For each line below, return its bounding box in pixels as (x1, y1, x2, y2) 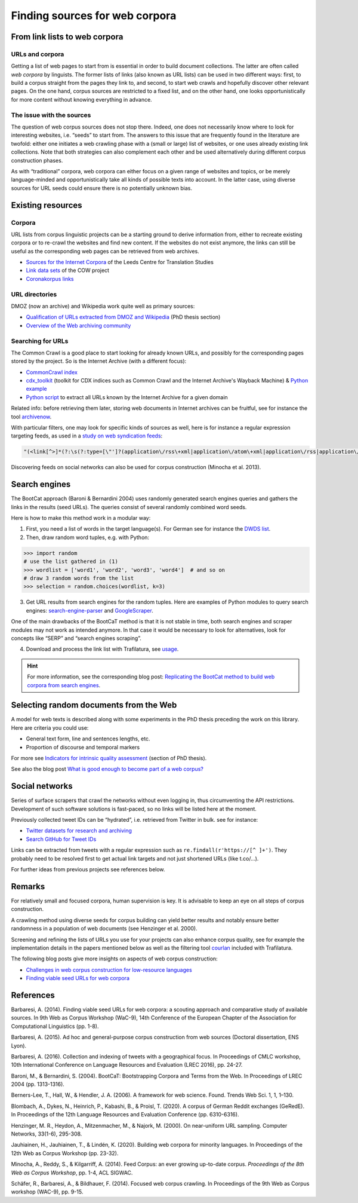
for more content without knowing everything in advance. (11, 96, 152, 103)
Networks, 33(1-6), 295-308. (11, 1130, 82, 1138)
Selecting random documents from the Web (11, 700, 177, 711)
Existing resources (11, 200, 83, 210)
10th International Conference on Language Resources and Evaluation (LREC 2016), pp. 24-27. (11, 1061, 243, 1069)
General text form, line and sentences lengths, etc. (26, 735, 150, 742)
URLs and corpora (11, 50, 64, 58)
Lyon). (11, 1042, 27, 1049)
